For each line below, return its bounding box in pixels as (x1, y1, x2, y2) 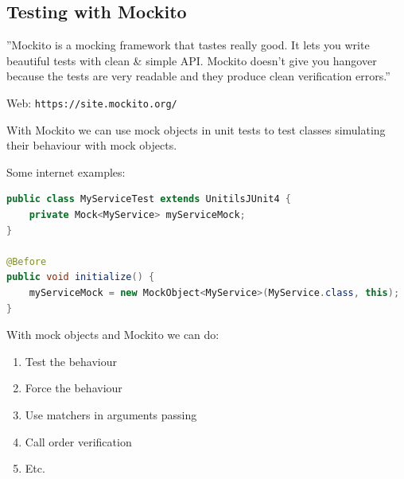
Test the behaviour (25, 352, 118, 369)
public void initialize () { (6, 271, 155, 283)
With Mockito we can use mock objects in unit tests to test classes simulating (6, 121, 386, 138)
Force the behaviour (25, 380, 122, 396)
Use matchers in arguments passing (25, 406, 197, 423)
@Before (6, 255, 47, 267)
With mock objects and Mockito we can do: (6, 326, 219, 343)
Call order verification (25, 433, 132, 450)
